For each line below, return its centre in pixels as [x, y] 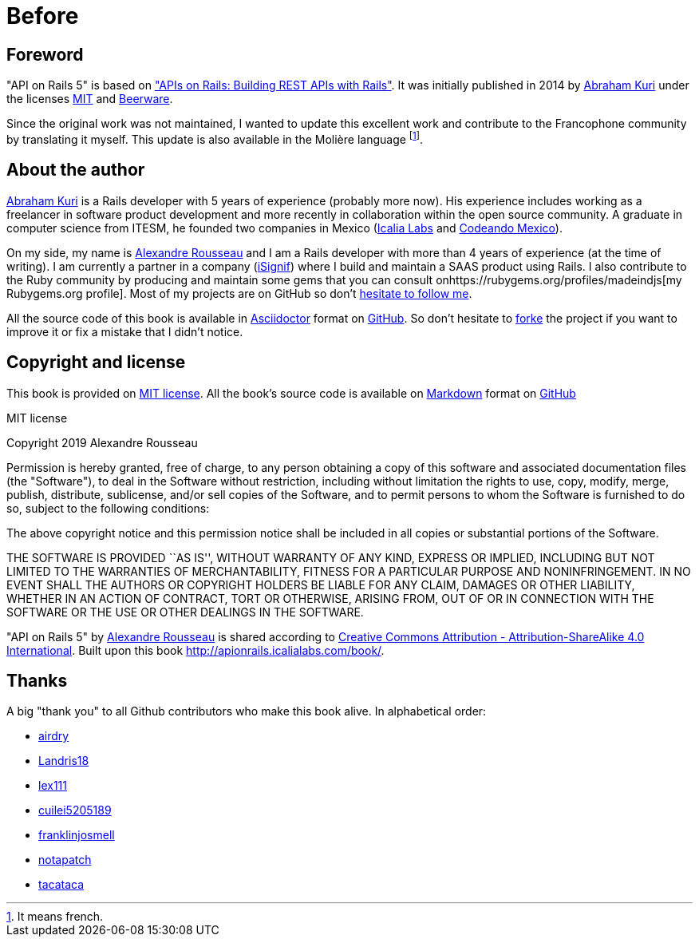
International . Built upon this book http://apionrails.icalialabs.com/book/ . [195, 650]
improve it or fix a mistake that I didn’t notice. [125, 331]
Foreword [45, 54]
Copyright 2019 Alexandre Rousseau [102, 442]
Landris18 [64, 761]
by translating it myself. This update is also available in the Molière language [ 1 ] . [215, 138]
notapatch [65, 860]
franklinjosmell [77, 835]
